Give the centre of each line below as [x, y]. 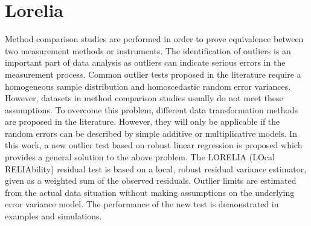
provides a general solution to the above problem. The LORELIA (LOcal [140, 157]
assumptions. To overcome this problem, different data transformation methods [152, 109]
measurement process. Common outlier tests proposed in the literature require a [153, 74]
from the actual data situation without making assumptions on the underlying [150, 192]
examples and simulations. [53, 216]
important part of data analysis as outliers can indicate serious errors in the [145, 62]
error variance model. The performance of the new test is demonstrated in [142, 204]
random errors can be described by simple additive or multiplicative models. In [151, 133]
